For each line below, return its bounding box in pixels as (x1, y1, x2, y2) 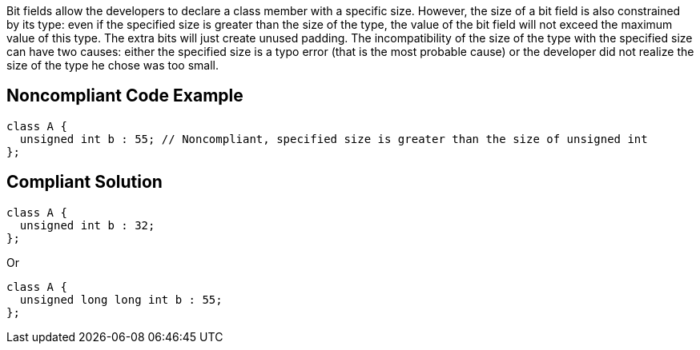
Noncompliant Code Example (6, 86, 243, 106)
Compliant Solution (6, 172, 163, 193)
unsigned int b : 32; (19, 218, 155, 232)
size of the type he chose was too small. (6, 58, 219, 72)
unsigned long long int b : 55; (19, 292, 223, 306)
